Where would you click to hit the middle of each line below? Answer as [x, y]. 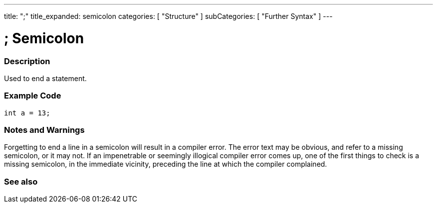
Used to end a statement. [45, 78]
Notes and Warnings [44, 130]
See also [21, 181]
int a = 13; [27, 113]
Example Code [33, 96]
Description [27, 61]
